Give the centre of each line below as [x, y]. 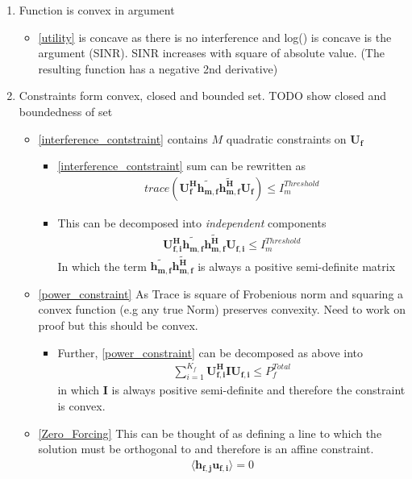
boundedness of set [66, 111]
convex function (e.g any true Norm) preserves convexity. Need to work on [222, 309]
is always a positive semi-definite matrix [297, 266]
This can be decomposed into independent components [192, 222]
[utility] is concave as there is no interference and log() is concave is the [215, 37]
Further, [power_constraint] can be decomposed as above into [210, 352]
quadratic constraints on [286, 138]
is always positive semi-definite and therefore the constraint [258, 390]
